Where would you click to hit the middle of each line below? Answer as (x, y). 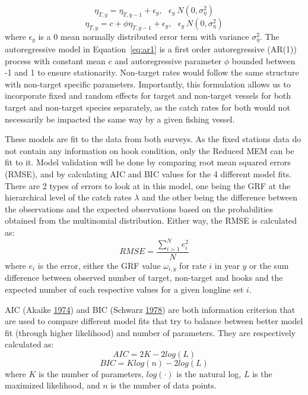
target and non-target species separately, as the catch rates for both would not (147, 107)
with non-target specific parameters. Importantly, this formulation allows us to (148, 84)
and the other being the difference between (220, 197)
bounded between (263, 60)
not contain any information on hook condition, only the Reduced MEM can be (150, 150)
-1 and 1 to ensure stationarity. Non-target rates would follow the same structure (152, 72)
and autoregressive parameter (168, 60)
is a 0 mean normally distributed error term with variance (144, 36)
